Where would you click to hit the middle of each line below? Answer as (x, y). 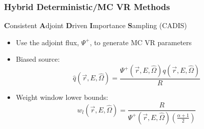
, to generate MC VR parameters (141, 42)
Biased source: (38, 59)
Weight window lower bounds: (62, 97)
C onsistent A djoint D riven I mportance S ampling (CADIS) (95, 25)
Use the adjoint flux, (47, 42)
